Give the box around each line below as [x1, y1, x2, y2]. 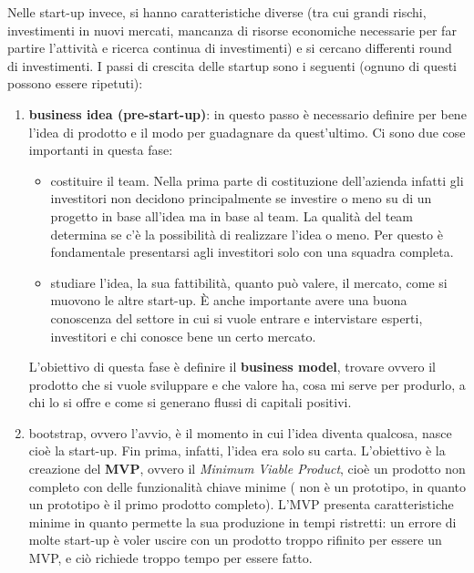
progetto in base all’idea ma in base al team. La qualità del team [50, 206, 414, 225]
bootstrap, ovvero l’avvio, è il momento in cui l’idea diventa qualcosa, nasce [28, 423, 452, 442]
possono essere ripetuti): [7, 74, 143, 93]
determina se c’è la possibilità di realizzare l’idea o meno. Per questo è [50, 224, 443, 243]
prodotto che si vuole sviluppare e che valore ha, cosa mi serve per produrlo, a [28, 374, 466, 394]
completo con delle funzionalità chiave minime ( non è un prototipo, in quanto [28, 476, 466, 496]
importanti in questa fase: [28, 140, 173, 159]
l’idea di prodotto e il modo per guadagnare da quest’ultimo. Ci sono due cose [28, 122, 466, 141]
